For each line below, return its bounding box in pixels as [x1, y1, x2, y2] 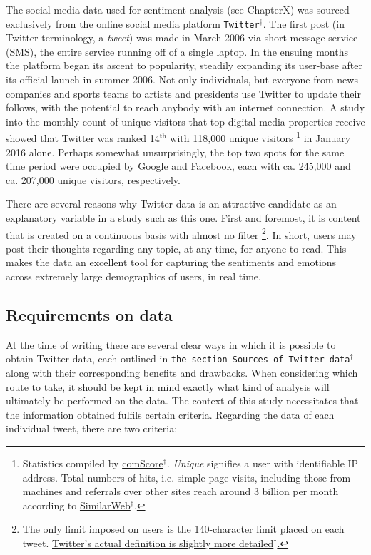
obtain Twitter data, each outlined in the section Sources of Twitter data [6, 351, 350, 366]
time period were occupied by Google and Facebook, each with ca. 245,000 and [6, 158, 351, 173]
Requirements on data [6, 304, 173, 326]
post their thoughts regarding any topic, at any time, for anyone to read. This [6, 240, 347, 255]
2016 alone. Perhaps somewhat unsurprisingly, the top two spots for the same [6, 144, 345, 159]
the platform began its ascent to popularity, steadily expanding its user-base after [6, 58, 362, 73]
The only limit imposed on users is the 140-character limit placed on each [22, 521, 345, 536]
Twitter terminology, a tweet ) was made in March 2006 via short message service [6, 30, 358, 45]
